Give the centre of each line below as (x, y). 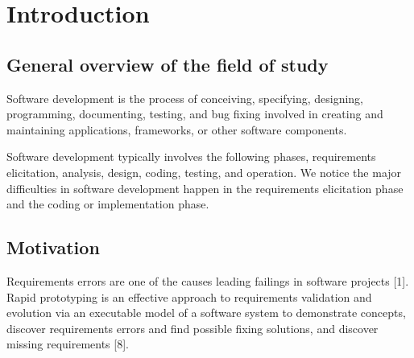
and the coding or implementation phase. (108, 204)
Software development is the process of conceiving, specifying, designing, (185, 98)
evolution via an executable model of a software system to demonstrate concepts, (206, 313)
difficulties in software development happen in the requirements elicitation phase (205, 188)
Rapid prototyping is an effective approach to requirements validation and (189, 296)
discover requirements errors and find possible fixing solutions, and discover (193, 328)
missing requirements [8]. (68, 344)
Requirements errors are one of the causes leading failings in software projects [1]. (208, 280)
